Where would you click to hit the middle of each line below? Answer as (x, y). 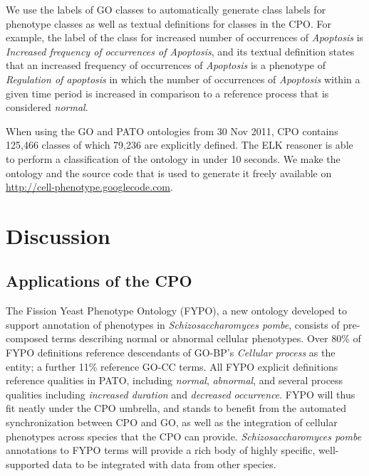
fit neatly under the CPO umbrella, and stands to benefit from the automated (176, 408)
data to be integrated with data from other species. (164, 464)
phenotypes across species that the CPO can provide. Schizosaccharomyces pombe (184, 436)
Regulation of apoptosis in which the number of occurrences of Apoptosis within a (183, 79)
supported (28, 464)
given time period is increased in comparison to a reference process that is (167, 93)
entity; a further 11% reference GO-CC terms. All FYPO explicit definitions (172, 366)
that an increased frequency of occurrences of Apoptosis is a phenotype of (166, 65)
